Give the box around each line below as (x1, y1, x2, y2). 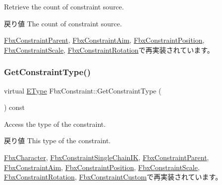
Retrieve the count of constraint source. (4, 1, 124, 11)
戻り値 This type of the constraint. (4, 135, 111, 146)
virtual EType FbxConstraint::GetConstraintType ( (4, 85, 162, 95)
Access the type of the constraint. (4, 118, 106, 129)
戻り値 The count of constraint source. (4, 18, 122, 28)
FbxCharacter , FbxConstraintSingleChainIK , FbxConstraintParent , (4, 152, 209, 162)
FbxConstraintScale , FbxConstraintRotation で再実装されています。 (4, 44, 214, 55)
